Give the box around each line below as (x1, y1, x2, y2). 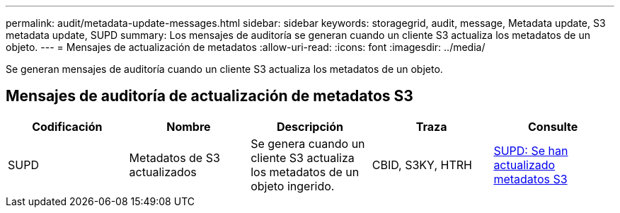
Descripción (276, 119, 343, 134)
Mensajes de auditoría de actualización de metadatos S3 (6, 87, 413, 105)
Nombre (166, 119, 211, 134)
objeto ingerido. (251, 178, 335, 193)
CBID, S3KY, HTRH (372, 157, 472, 172)
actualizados (129, 164, 197, 179)
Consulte (528, 119, 578, 134)
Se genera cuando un (251, 136, 365, 151)
